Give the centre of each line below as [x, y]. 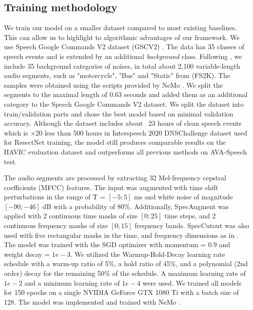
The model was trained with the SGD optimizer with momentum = [105, 244]
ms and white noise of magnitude [184, 197]
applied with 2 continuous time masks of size [71, 216]
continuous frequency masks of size [56, 225]
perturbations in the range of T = [55, 197]
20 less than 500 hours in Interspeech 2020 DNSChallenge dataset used [141, 132]
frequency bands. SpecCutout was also [192, 225]
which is [16, 132]
